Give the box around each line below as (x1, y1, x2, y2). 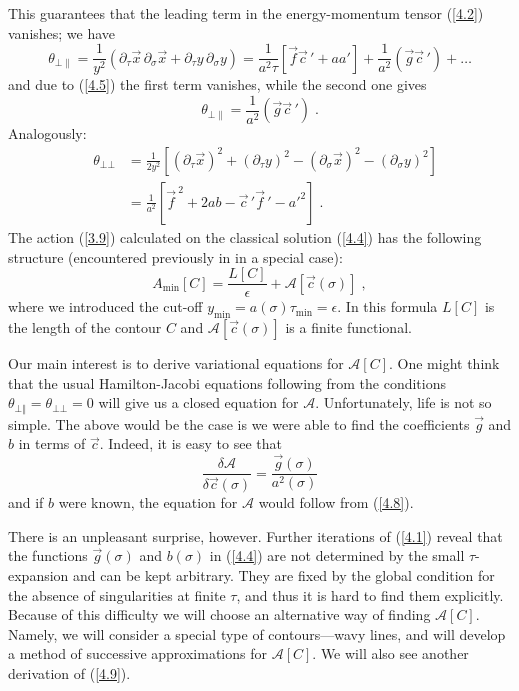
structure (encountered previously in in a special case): (8, 246, 343, 267)
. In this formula (337, 296, 438, 317)
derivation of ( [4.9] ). (8, 662, 131, 683)
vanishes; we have (8, 22, 116, 43)
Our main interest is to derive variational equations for (8, 353, 344, 374)
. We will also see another (312, 643, 469, 664)
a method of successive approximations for (8, 643, 267, 664)
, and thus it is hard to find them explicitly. (236, 584, 504, 605)
